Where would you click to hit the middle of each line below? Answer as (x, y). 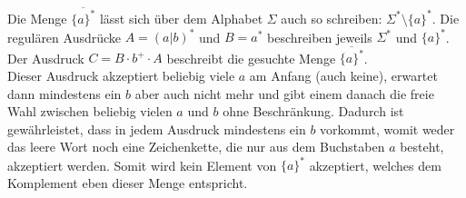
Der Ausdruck (46, 58)
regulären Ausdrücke (64, 36)
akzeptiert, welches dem (375, 165)
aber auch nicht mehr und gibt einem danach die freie (284, 93)
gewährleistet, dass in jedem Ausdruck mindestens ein (157, 129)
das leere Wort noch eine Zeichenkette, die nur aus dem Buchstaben (196, 147)
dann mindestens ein (64, 93)
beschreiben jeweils (320, 36)
